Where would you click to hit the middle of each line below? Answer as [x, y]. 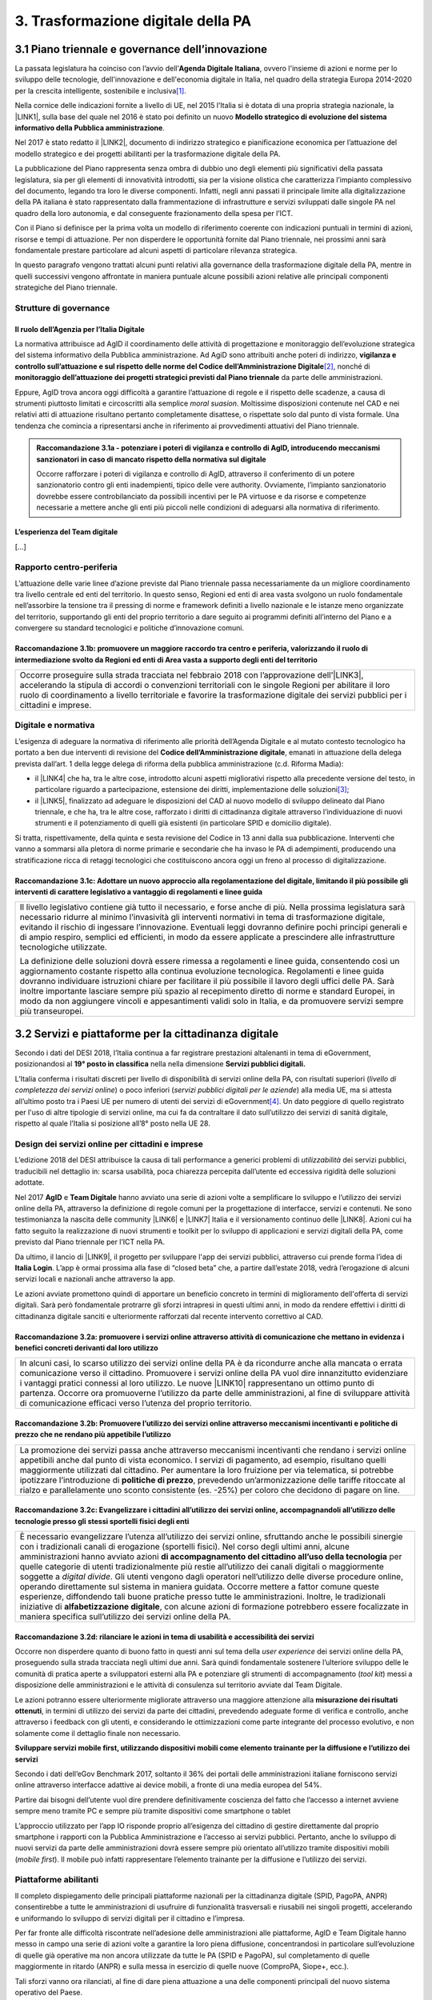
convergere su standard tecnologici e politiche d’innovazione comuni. [129, 628]
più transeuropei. [52, 1011]
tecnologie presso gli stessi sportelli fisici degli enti [102, 1521]
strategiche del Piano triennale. [66, 287]
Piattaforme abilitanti [57, 1880]
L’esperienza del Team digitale [66, 532]
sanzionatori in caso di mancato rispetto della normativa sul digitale [152, 459]
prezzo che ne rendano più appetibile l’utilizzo [93, 1434]
